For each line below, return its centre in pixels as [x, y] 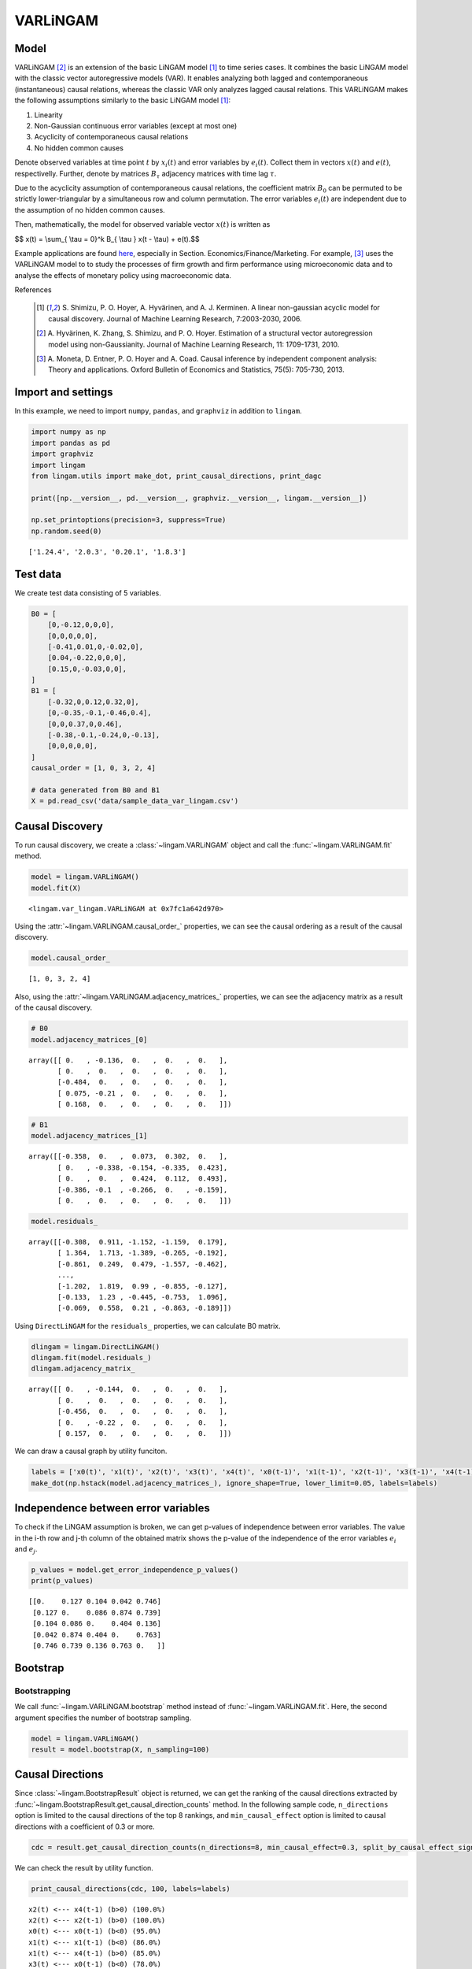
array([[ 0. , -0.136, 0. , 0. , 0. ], [128, 1060]
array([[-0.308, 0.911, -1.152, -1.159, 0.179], [128, 1242]
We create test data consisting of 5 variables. [88, 593]
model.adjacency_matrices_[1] [89, 1136]
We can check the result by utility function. [84, 1867]
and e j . [26, 1550]
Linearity [48, 115]
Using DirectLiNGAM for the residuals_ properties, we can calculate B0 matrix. [147, 1326]
